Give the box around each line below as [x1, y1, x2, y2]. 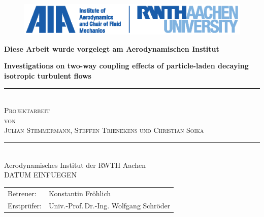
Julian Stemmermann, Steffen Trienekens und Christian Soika [4, 125, 204, 135]
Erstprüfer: [8, 200, 42, 211]
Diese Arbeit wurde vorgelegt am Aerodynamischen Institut [4, 43, 219, 54]
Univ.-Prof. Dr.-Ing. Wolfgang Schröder [48, 200, 171, 211]
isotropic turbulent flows [4, 70, 91, 81]
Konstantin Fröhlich [48, 188, 111, 198]
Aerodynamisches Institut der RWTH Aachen [4, 159, 146, 170]
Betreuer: [8, 188, 37, 198]
